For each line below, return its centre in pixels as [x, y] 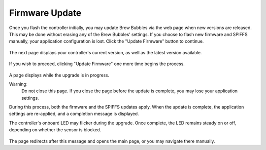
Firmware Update [45, 13]
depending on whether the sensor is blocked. [55, 130]
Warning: [18, 84]
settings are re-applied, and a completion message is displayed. [74, 114]
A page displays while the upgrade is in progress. [59, 75]
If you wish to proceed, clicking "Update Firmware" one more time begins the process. [97, 64]
